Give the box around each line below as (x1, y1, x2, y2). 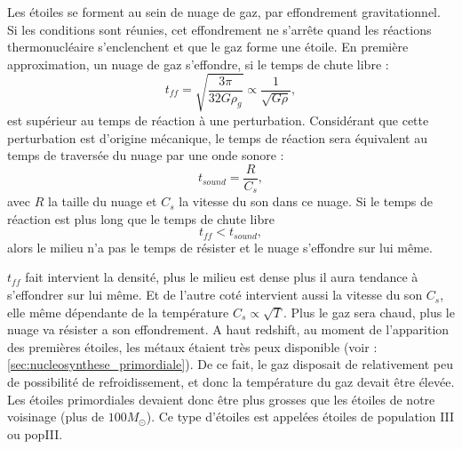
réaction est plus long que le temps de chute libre (7, 209, 275, 228)
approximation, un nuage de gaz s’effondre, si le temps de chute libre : (7, 54, 389, 73)
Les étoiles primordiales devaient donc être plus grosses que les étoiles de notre (7, 389, 435, 408)
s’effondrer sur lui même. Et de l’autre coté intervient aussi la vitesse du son (7, 285, 423, 304)
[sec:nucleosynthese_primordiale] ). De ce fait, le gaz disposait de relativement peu (7, 355, 453, 373)
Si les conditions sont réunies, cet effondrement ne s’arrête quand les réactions (7, 20, 432, 38)
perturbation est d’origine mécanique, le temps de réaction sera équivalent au (7, 128, 427, 147)
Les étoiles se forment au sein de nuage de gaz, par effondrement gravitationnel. (7, 3, 441, 20)
